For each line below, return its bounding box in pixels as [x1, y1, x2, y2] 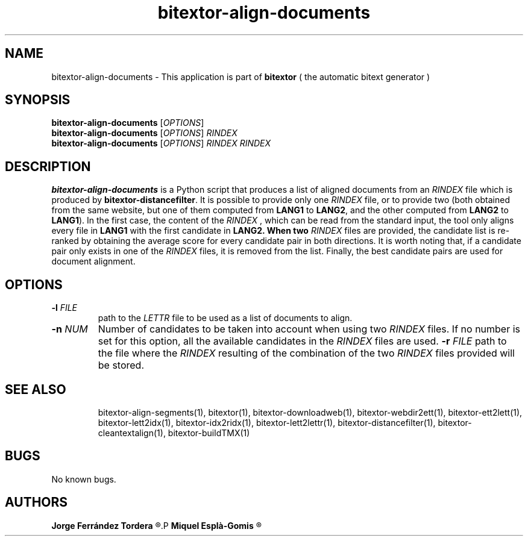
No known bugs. [51, 474, 116, 484]
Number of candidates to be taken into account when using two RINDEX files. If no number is [98, 323, 521, 336]
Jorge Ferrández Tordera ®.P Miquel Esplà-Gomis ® [51, 520, 262, 531]
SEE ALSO [5, 381, 66, 397]
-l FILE [51, 302, 78, 313]
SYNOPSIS [5, 92, 71, 108]
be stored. [98, 359, 145, 372]
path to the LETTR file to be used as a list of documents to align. [98, 313, 353, 324]
